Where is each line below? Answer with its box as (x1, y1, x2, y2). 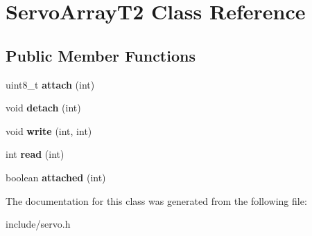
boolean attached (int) (6, 170, 106, 184)
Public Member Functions (6, 44, 196, 66)
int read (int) (6, 147, 64, 161)
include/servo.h (6, 217, 71, 231)
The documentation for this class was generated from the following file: (6, 193, 307, 208)
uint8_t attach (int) (6, 77, 95, 91)
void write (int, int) (6, 123, 92, 138)
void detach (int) (6, 100, 81, 115)
